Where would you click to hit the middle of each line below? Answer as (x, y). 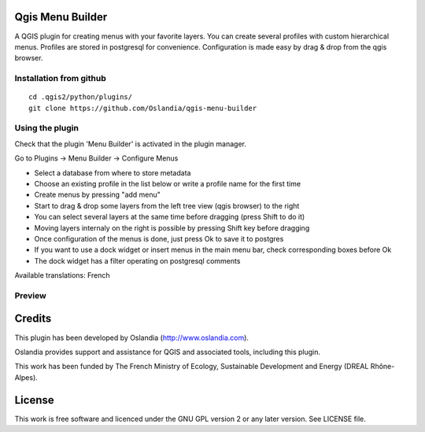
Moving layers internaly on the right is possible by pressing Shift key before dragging (172, 227)
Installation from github (60, 79)
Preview (30, 295)
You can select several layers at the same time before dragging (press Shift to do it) (170, 217)
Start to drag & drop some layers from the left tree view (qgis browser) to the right (167, 205)
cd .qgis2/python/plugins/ (81, 97)
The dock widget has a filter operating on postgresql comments (137, 260)
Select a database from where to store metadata (113, 172)
